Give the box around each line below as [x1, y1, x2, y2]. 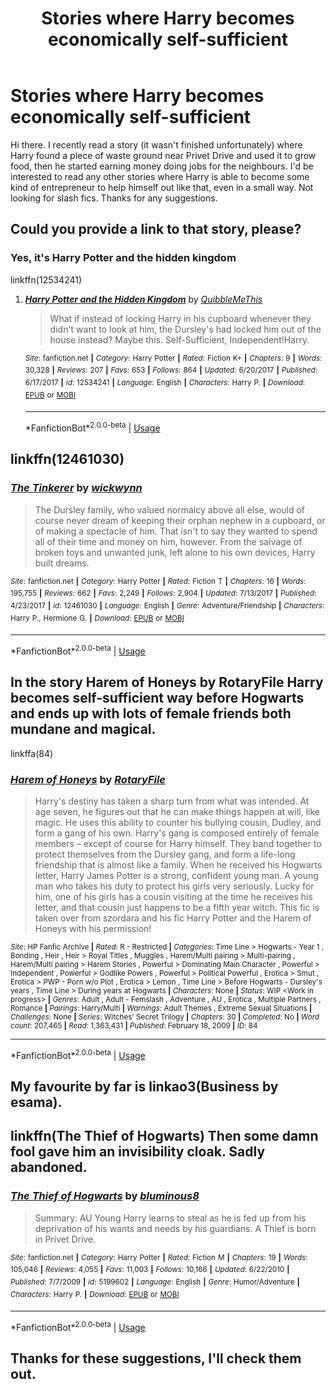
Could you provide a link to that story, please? [10, 221, 302, 238]
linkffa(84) [10, 747, 54, 759]
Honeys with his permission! [34, 922, 152, 934]
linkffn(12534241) [10, 273, 83, 286]
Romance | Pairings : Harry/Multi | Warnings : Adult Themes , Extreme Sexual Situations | [10, 1003, 313, 1013]
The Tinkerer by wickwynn [10, 481, 143, 495]
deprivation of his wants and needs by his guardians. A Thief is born [34, 1222, 317, 1234]
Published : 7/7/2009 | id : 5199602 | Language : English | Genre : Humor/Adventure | [10, 1277, 300, 1287]
